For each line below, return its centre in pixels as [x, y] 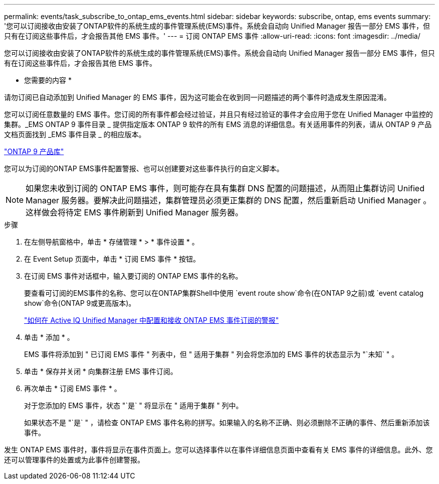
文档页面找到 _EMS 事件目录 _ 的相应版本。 [75, 134]
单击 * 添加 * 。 [49, 337]
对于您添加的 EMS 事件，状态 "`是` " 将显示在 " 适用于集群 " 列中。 [134, 405]
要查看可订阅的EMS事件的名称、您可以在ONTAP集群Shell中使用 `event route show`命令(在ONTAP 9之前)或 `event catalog [224, 293]
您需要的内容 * [48, 80]
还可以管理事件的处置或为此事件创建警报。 [74, 460]
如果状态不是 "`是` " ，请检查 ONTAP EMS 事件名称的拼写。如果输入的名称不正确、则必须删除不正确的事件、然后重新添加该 [227, 422]
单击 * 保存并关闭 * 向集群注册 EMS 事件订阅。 [101, 371]
